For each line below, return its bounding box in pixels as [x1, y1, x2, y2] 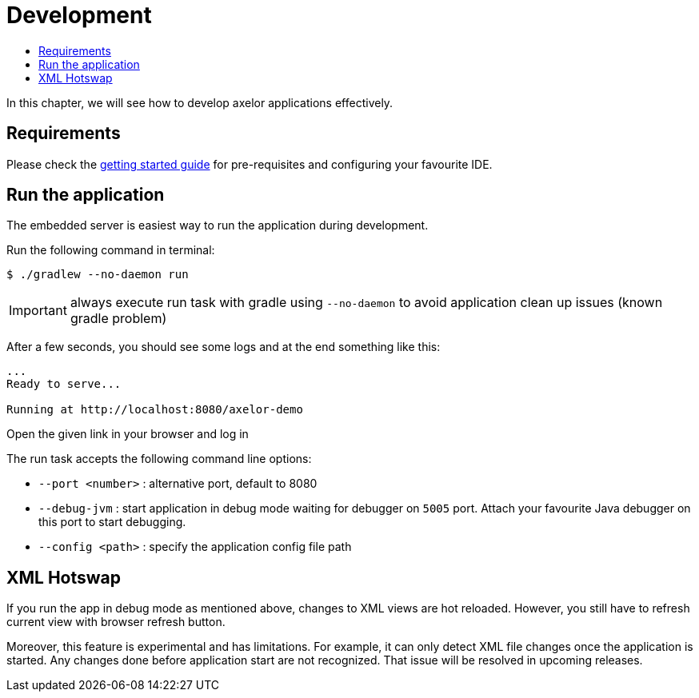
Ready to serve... [6, 377, 122, 391]
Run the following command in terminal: [6, 243, 215, 257]
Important [9, 302, 67, 319]
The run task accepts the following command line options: [6, 452, 312, 466]
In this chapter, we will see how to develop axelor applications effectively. [6, 95, 393, 110]
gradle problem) [70, 310, 167, 327]
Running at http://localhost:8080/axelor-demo [6, 403, 303, 417]
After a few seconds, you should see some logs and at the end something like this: [6, 340, 441, 354]
